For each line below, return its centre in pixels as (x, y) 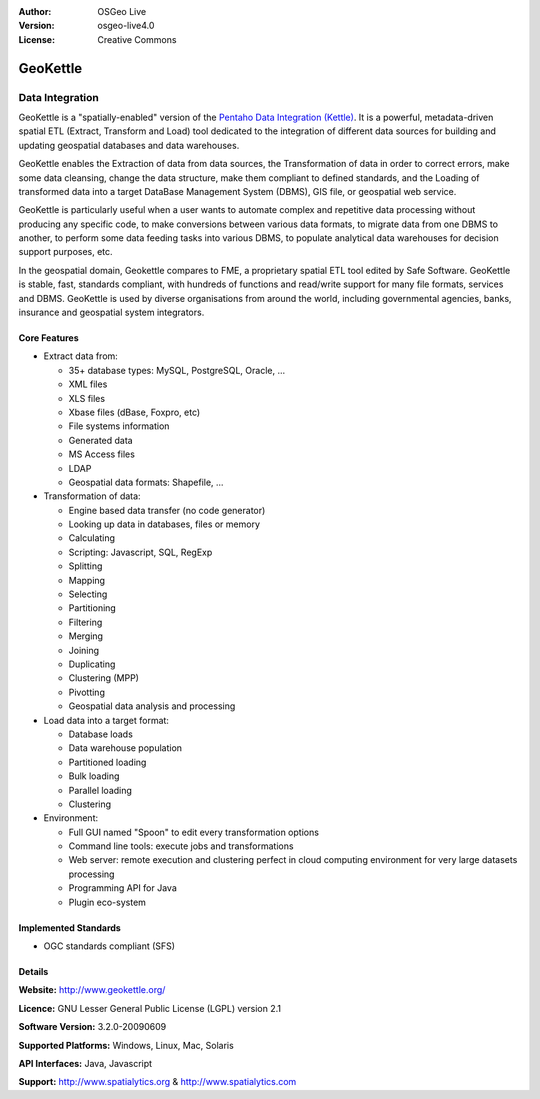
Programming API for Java (122, 888)
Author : (35, 11)
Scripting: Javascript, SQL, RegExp (140, 552)
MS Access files (101, 454)
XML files (88, 384)
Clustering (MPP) (104, 678)
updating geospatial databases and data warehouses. (129, 145)
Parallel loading (100, 790)
